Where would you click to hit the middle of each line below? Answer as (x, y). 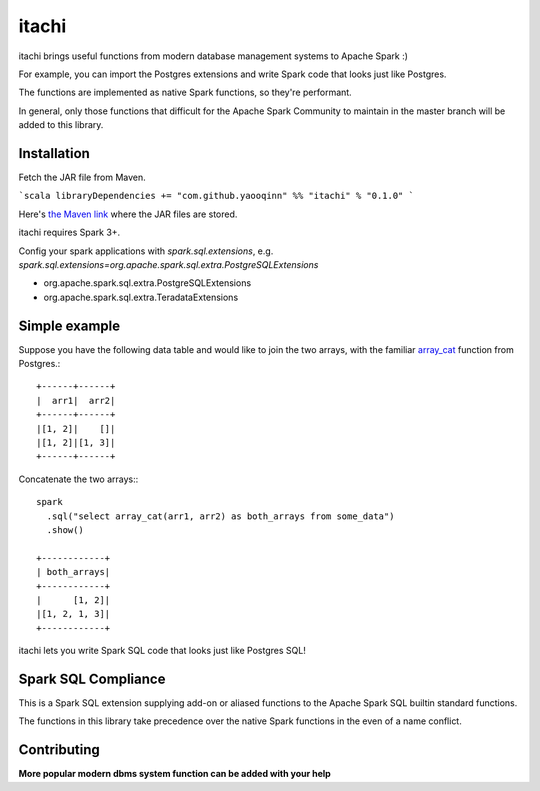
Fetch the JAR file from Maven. (82, 177)
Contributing (59, 750)
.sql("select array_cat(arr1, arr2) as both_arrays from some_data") (220, 516)
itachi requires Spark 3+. (69, 232)
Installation (54, 153)
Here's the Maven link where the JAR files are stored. (128, 214)
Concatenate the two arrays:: (78, 479)
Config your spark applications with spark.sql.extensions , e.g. (146, 251)
